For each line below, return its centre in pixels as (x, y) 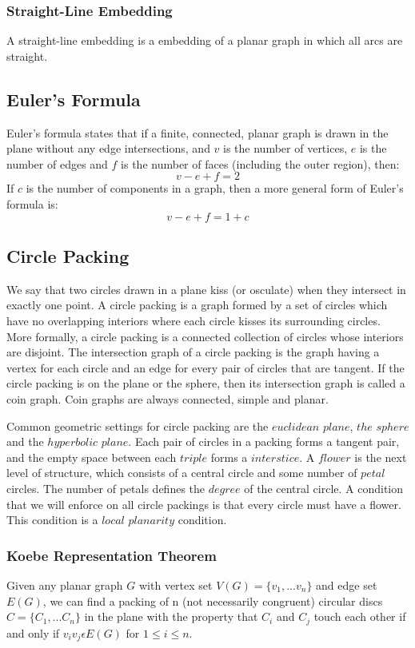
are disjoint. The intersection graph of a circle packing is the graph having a (193, 352)
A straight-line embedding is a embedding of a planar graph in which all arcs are (205, 40)
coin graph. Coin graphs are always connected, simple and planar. (168, 398)
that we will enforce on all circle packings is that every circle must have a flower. (204, 504)
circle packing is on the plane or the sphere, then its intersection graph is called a (206, 383)
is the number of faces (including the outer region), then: (260, 163)
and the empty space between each (92, 457)
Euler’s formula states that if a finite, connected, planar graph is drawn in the (198, 132)
